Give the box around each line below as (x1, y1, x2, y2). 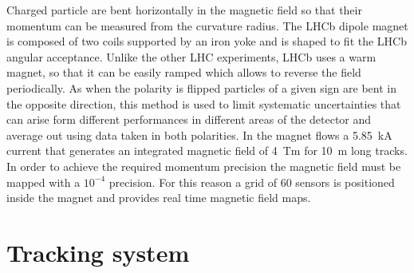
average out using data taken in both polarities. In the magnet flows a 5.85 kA (6, 126, 392, 143)
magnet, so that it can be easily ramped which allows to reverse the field (6, 64, 361, 81)
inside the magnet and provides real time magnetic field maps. (6, 189, 311, 206)
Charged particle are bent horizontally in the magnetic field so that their (6, 2, 362, 18)
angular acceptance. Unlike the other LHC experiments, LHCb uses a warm (6, 48, 377, 65)
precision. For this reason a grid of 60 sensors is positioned (108, 173, 395, 190)
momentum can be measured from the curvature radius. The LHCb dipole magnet (6, 17, 408, 34)
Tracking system (6, 235, 190, 268)
